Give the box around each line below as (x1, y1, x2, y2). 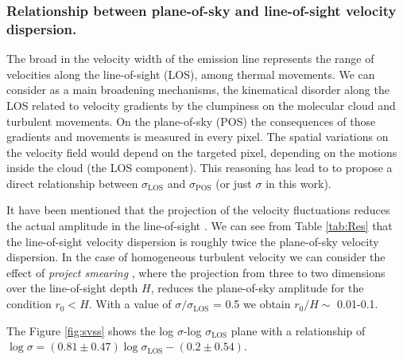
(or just (215, 174, 252, 191)
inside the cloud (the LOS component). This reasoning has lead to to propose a (6, 159, 393, 176)
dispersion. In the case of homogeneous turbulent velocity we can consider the (6, 248, 386, 265)
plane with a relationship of (231, 322, 366, 338)
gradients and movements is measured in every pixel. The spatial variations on (6, 128, 389, 145)
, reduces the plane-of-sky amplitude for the (150, 280, 364, 296)
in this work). (265, 174, 331, 191)
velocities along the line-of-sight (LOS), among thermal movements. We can (6, 65, 375, 82)
